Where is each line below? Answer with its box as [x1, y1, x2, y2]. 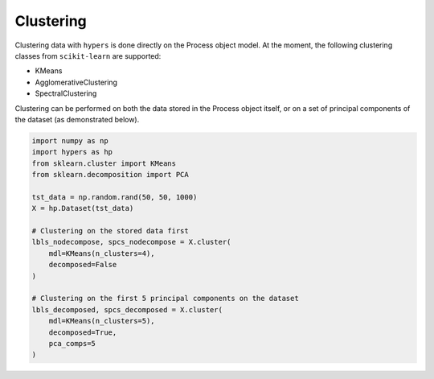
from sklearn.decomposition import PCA [31, 170, 189, 179]
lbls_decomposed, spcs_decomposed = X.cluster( [31, 305, 223, 314]
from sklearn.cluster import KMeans [31, 159, 177, 168]
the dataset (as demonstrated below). [14, 114, 140, 124]
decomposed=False [48, 260, 117, 270]
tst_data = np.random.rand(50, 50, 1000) [31, 192, 198, 201]
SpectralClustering [35, 89, 97, 98]
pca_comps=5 [48, 339, 96, 348]
